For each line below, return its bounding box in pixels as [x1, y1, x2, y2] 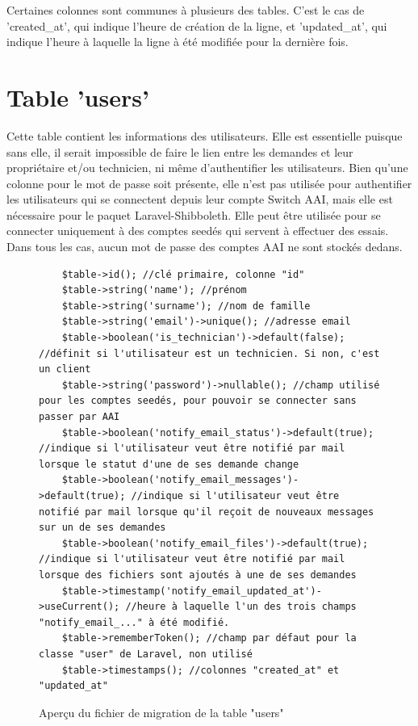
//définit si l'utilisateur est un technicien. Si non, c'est [39, 347, 380, 359]
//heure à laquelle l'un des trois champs [125, 601, 357, 613]
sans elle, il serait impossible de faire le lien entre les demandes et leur [6, 143, 353, 160]
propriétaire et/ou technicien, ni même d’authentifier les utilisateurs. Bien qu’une [6, 159, 408, 176]
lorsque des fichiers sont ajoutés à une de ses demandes [39, 569, 357, 581]
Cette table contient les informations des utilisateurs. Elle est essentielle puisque [6, 127, 403, 144]
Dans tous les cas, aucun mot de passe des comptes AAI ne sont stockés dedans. [6, 238, 403, 255]
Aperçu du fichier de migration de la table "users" [39, 703, 284, 720]
